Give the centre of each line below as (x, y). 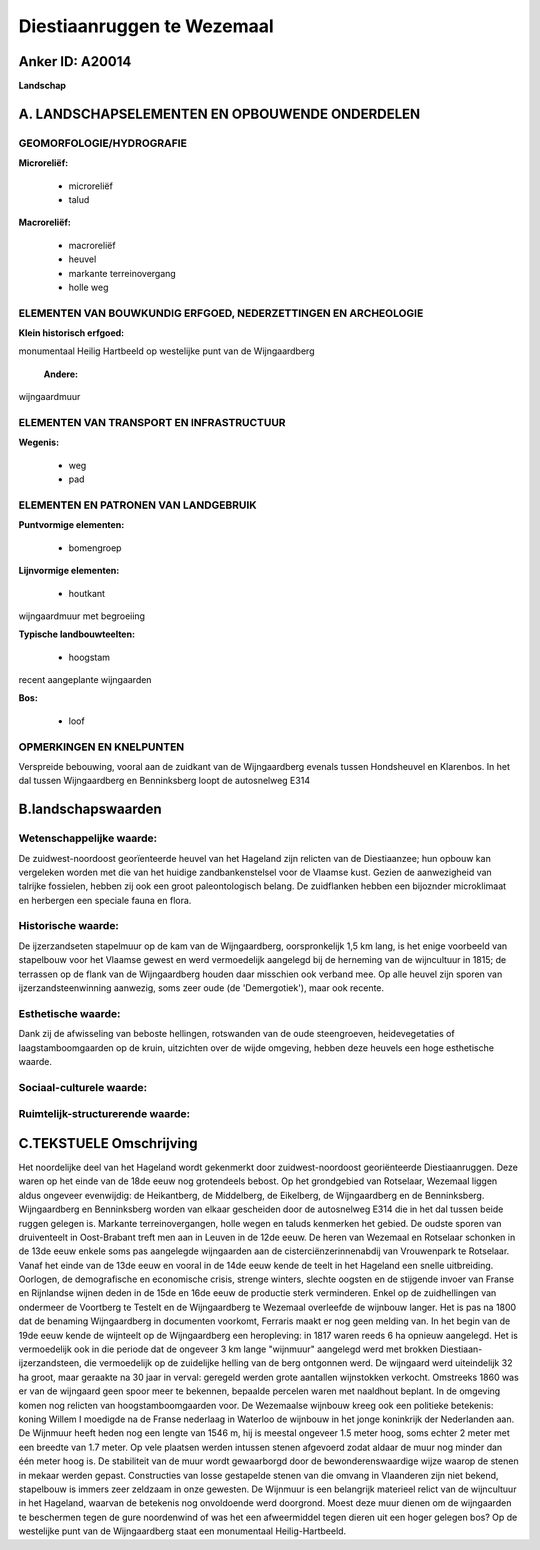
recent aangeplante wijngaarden (85, 680)
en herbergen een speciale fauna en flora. (105, 900)
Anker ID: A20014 (75, 61)
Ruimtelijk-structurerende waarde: (104, 1114)
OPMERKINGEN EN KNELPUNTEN (101, 747)
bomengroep (95, 547)
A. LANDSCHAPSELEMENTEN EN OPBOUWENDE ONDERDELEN (219, 113)
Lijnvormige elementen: (69, 571)
